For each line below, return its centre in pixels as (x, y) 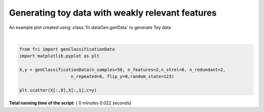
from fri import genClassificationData (67, 49)
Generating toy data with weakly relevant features (113, 13)
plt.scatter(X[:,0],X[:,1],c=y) (58, 90)
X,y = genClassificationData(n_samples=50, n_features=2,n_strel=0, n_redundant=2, (122, 70)
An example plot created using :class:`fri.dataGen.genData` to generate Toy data (90, 27)
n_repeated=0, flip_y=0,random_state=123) (123, 77)
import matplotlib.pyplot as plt (59, 56)
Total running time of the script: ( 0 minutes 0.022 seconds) (70, 103)
